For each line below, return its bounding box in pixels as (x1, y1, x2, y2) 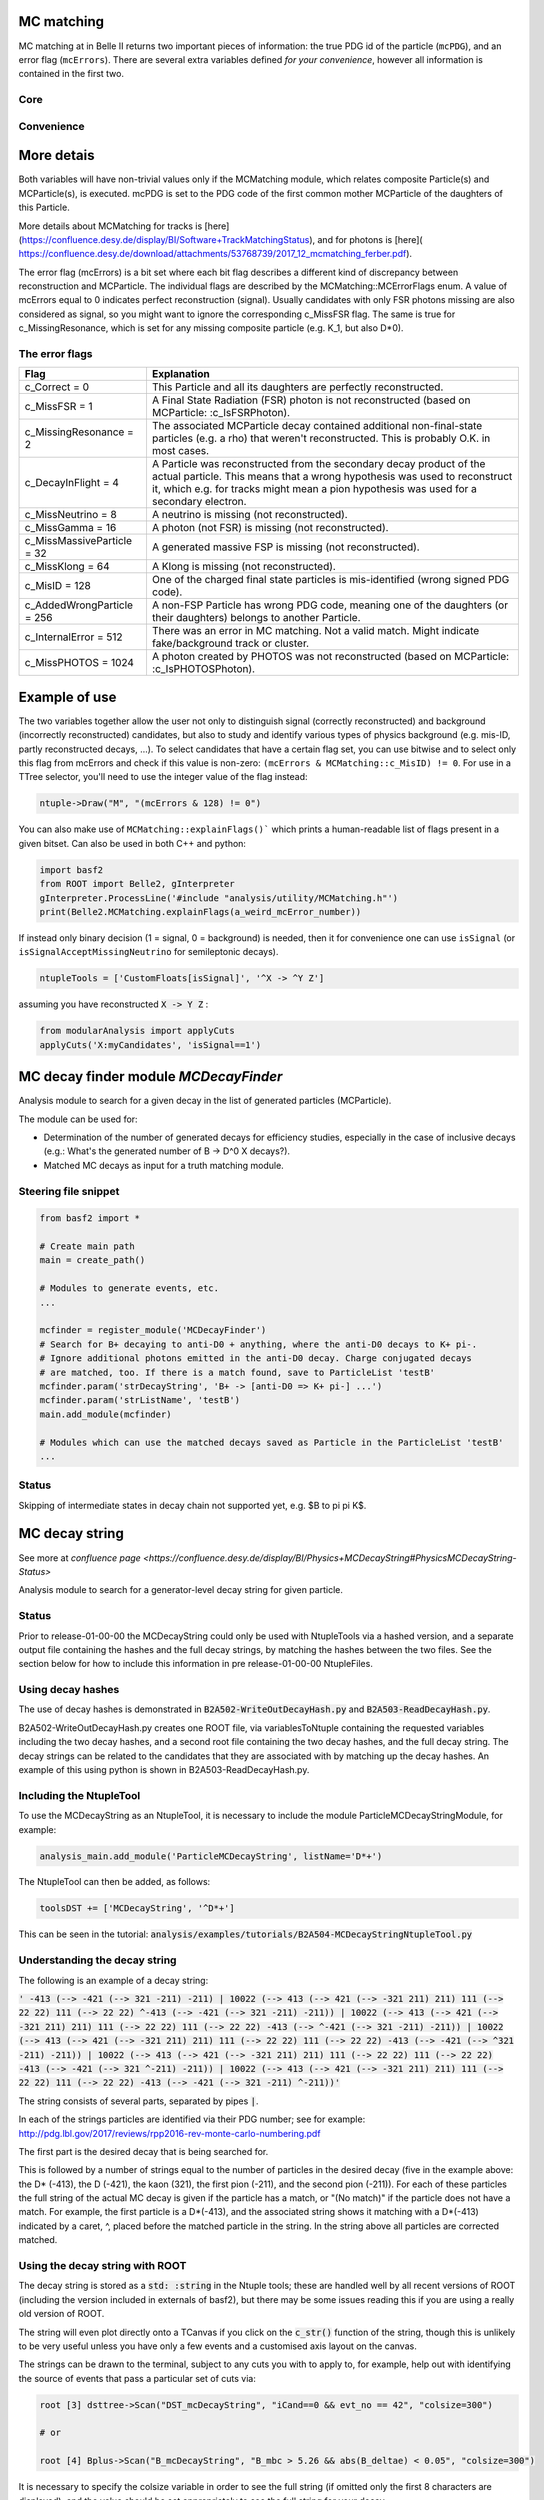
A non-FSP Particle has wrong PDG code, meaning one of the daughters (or (151, 598, 509, 612)
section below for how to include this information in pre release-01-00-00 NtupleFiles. (18, 1658, 374, 1670)
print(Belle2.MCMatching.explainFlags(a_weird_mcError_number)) (39, 906, 362, 917)
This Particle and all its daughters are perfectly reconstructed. (151, 380, 444, 394)
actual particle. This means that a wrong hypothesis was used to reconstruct (151, 470, 513, 484)
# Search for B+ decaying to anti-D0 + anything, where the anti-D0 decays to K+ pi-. (39, 1338, 478, 1350)
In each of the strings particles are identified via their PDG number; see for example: (18, 2113, 366, 2125)
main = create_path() (39, 1255, 146, 1266)
